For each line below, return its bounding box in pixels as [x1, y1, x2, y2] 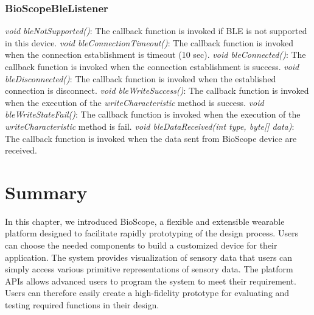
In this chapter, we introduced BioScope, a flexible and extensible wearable [5, 214, 285, 227]
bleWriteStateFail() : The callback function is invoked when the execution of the [5, 108, 301, 121]
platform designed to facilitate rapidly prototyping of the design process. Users [5, 227, 299, 239]
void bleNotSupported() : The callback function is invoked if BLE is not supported [5, 24, 307, 37]
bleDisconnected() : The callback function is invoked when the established [5, 72, 276, 85]
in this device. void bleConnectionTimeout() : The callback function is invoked [5, 36, 293, 49]
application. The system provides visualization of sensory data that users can [5, 250, 293, 263]
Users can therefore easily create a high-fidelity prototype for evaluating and [5, 286, 290, 299]
